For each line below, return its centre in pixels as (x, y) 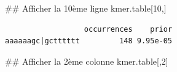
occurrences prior (128, 29)
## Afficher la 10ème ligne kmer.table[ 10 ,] (86, 8)
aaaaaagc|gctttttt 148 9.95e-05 (89, 41)
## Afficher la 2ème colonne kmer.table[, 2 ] (87, 61)
